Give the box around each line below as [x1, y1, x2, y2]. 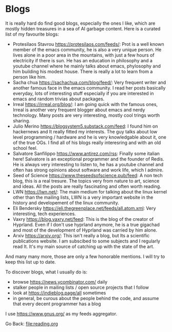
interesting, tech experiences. [12, 211, 76, 217]
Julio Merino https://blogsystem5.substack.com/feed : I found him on [12, 123, 158, 129]
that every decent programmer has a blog [12, 301, 101, 307]
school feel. [12, 145, 38, 151]
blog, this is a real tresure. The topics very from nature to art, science [12, 178, 160, 184]
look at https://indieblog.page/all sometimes [12, 289, 106, 296]
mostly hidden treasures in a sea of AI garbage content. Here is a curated [5, 25, 161, 31]
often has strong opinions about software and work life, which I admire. [12, 167, 164, 173]
